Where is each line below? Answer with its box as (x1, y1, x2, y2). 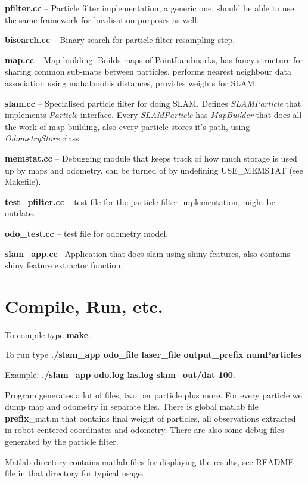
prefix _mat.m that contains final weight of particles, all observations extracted (5, 411, 296, 424)
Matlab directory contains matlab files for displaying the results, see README (5, 455, 294, 467)
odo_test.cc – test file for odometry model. (5, 227, 169, 239)
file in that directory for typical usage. (5, 467, 144, 479)
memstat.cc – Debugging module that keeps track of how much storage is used (5, 151, 297, 164)
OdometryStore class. (5, 132, 82, 144)
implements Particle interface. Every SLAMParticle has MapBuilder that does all (5, 109, 302, 121)
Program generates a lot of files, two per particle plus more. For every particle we (5, 388, 302, 401)
